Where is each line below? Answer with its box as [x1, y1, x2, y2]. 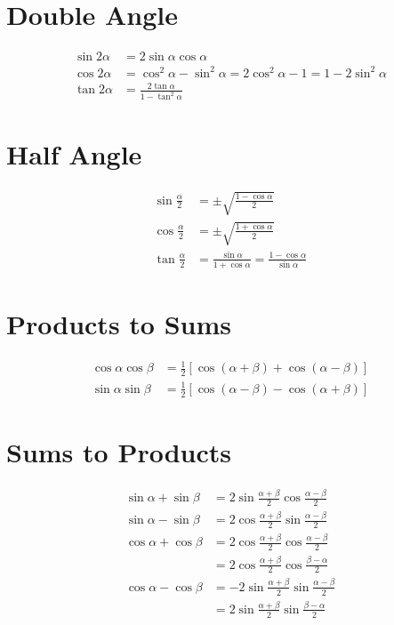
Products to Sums [6, 305, 231, 341]
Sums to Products [6, 433, 231, 469]
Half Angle [6, 136, 142, 172]
